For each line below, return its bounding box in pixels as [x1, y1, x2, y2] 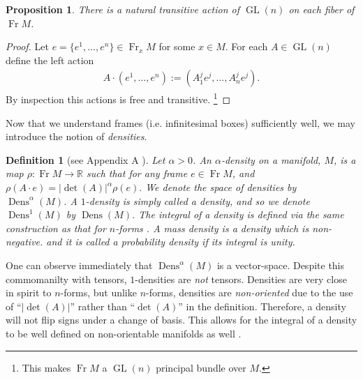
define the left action [6, 52, 94, 67]
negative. [6, 234, 43, 249]
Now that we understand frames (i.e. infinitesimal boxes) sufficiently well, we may [6, 115, 355, 130]
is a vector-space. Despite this [216, 258, 345, 272]
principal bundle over [156, 360, 246, 374]
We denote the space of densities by [145, 180, 297, 195]
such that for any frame [86, 166, 188, 181]
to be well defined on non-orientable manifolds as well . [6, 326, 242, 340]
